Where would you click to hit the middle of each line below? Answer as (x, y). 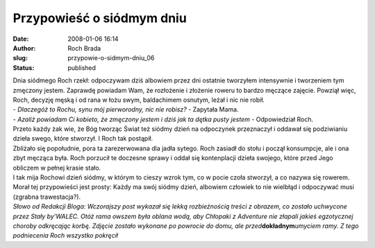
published (82, 68)
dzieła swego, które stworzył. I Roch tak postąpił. (83, 139)
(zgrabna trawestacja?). (47, 197)
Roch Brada (84, 48)
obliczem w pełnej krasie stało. (57, 168)
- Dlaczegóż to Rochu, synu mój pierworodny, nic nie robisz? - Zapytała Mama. (126, 109)
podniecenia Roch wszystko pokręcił (65, 236)
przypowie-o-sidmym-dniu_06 (111, 58)
